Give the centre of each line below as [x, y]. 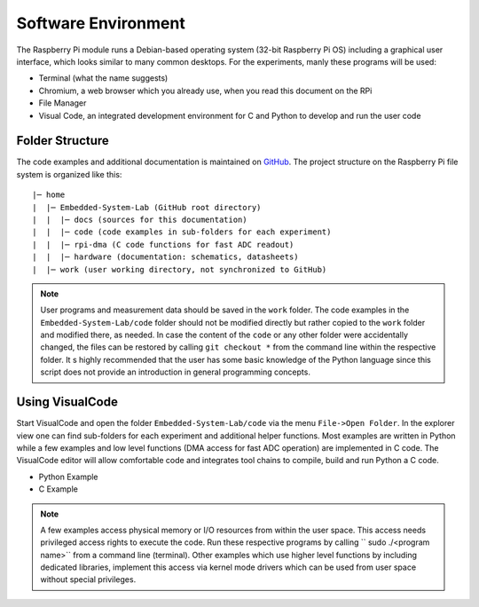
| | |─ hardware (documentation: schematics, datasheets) [165, 257]
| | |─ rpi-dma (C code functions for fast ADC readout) [163, 244]
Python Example [68, 477]
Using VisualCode [67, 402]
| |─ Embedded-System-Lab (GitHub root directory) [147, 207]
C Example [59, 489]
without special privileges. [88, 579]
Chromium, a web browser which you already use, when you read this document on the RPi [205, 91]
